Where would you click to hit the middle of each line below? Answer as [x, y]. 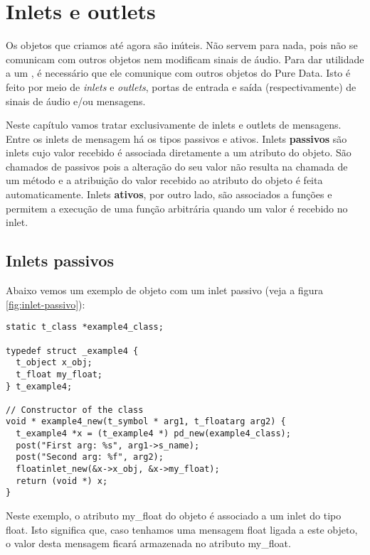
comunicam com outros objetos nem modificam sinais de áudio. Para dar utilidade [185, 59]
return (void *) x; [62, 481]
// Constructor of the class [75, 410]
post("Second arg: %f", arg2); [90, 457]
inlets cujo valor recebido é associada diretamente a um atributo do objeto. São [179, 152]
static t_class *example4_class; [85, 327]
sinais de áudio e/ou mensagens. [76, 101]
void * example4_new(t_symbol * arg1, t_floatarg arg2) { [146, 422]
